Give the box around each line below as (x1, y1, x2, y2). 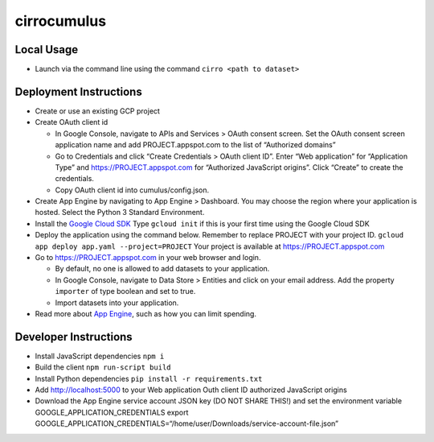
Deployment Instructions (14, 85, 142, 98)
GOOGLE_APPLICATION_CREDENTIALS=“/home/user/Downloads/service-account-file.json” (35, 419, 339, 428)
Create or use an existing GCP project (35, 105, 161, 116)
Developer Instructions (14, 330, 133, 344)
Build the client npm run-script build (35, 362, 172, 372)
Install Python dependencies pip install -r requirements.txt (35, 374, 263, 383)
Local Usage (14, 43, 79, 56)
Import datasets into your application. (55, 298, 179, 308)
